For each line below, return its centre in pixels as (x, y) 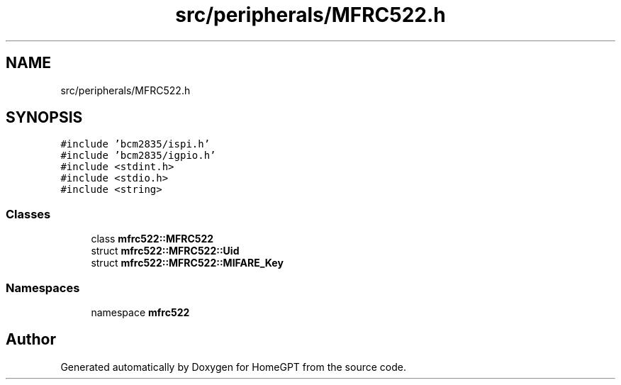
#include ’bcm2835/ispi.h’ (135, 144)
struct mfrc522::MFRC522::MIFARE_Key (187, 263)
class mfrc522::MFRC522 (152, 239)
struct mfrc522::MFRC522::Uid (165, 251)
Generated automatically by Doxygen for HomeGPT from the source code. (233, 367)
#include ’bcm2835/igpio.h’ (138, 156)
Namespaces (43, 288)
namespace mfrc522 (140, 312)
